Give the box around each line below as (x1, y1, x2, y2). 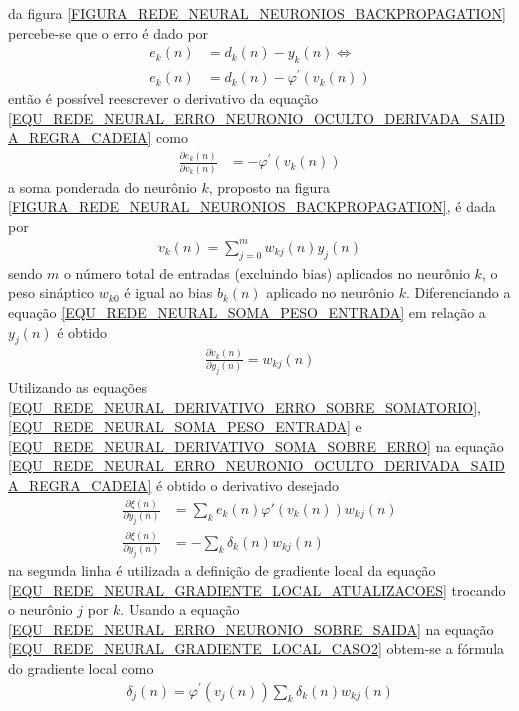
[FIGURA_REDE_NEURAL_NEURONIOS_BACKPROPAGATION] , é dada (8, 196, 496, 217)
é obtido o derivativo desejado (156, 475, 339, 496)
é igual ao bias (124, 282, 213, 303)
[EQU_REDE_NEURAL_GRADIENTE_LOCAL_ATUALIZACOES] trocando (8, 579, 506, 600)
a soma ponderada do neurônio (8, 176, 197, 197)
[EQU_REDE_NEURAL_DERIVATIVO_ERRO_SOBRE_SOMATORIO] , (8, 396, 481, 417)
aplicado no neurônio (266, 282, 394, 303)
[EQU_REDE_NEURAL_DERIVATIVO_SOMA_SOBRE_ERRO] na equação (8, 435, 504, 456)
